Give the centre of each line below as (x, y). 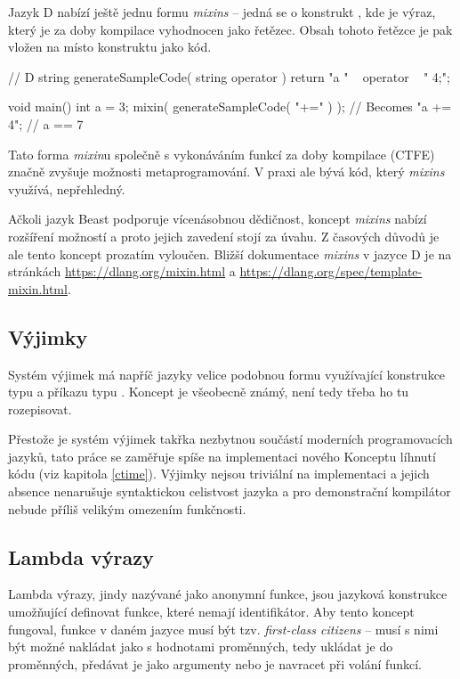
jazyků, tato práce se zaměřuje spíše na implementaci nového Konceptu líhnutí (222, 456)
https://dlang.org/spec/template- (331, 271)
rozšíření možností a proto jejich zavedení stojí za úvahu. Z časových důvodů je (224, 236)
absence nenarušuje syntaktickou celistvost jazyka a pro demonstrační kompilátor (230, 491)
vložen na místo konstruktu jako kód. (110, 47)
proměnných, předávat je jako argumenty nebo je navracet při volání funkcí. (215, 663)
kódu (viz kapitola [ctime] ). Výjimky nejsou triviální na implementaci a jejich (219, 474)
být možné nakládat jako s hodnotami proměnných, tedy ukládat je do (201, 646)
